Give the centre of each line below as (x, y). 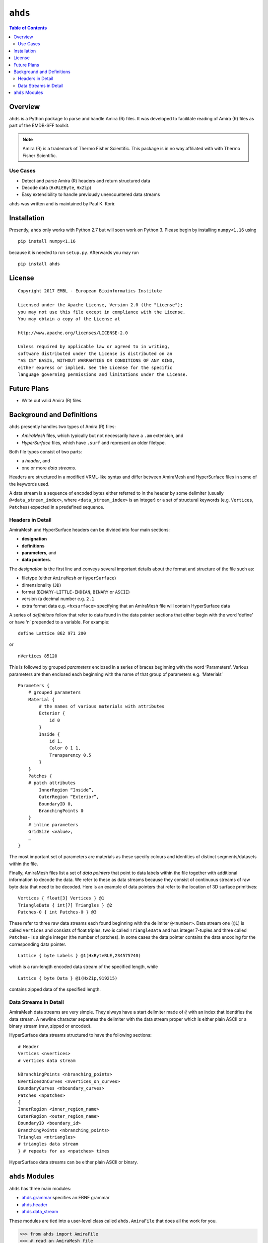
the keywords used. (29, 484)
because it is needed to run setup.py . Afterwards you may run (74, 252)
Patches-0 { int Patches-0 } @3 (57, 912)
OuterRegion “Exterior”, (69, 797)
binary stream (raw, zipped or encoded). (50, 1026)
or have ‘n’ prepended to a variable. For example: (59, 622)
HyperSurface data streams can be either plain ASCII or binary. (74, 1162)
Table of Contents (28, 28)
